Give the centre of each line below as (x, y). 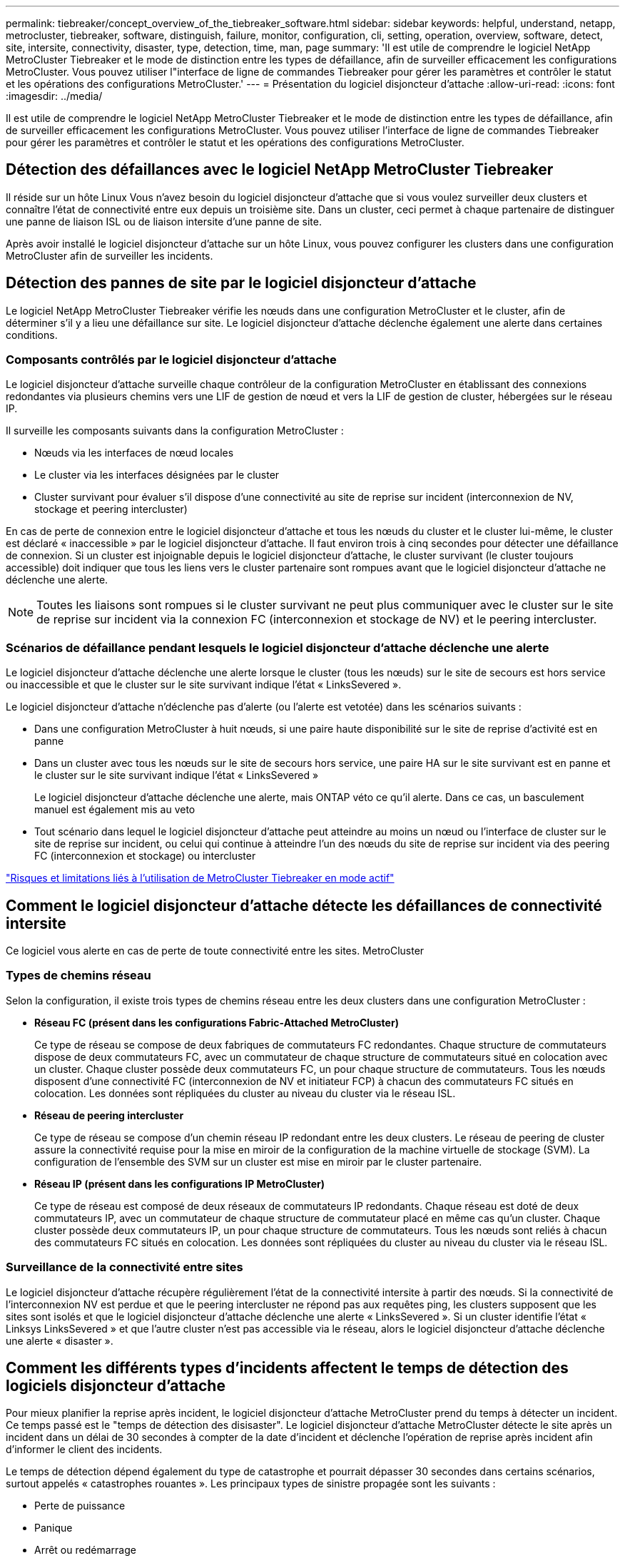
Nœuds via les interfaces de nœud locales (134, 453)
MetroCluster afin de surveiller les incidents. (110, 255)
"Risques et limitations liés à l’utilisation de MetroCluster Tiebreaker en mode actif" (200, 878)
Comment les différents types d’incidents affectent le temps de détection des (287, 1368)
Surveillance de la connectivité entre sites (125, 1267)
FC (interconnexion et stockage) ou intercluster (145, 856)
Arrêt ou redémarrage (85, 1550)
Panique (54, 1528)
